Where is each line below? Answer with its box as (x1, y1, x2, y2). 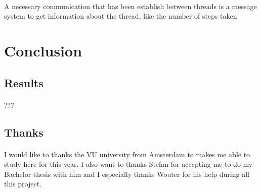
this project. (4, 178, 42, 189)
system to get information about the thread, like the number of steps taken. (4, 11, 239, 21)
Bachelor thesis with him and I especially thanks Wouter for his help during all (4, 168, 249, 179)
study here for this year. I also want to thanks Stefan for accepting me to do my (4, 159, 253, 169)
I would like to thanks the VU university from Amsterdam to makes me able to (4, 149, 250, 159)
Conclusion (4, 40, 82, 60)
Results (4, 75, 43, 90)
